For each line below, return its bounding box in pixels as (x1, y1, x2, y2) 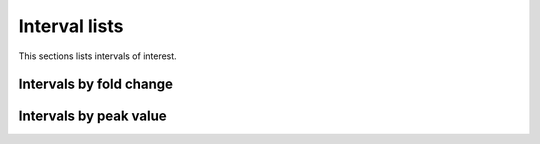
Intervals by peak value (18, 108, 167, 125)
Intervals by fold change (18, 76, 174, 93)
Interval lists (18, 15, 124, 37)
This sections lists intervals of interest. (18, 50, 177, 62)
